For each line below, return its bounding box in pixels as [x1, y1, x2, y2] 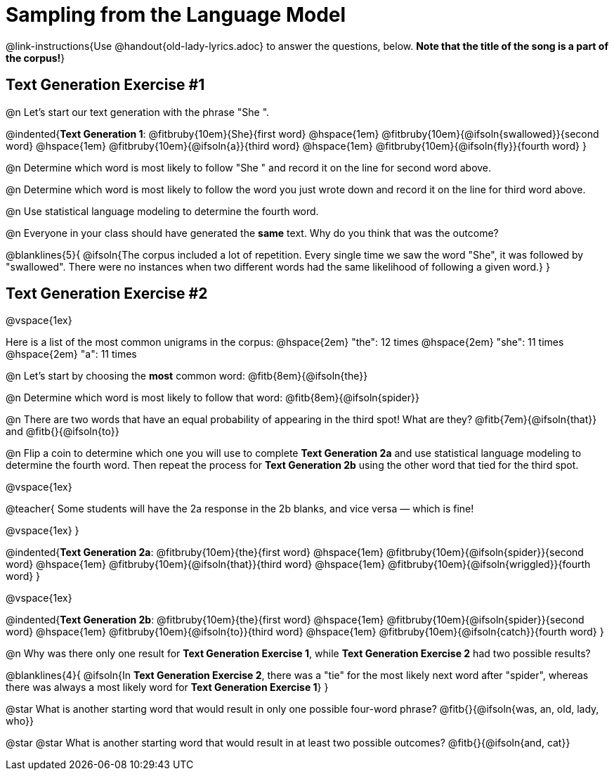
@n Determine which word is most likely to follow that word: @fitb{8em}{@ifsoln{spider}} [6, 392, 419, 404]
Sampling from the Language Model [6, 3, 346, 27]
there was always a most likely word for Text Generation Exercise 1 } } [6, 681, 329, 694]
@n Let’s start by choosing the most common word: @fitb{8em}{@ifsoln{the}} [6, 370, 368, 382]
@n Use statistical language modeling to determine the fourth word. [6, 205, 319, 217]
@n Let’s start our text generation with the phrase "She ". [6, 105, 270, 118]
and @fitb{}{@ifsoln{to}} [6, 425, 119, 438]
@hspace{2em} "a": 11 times [6, 348, 137, 361]
